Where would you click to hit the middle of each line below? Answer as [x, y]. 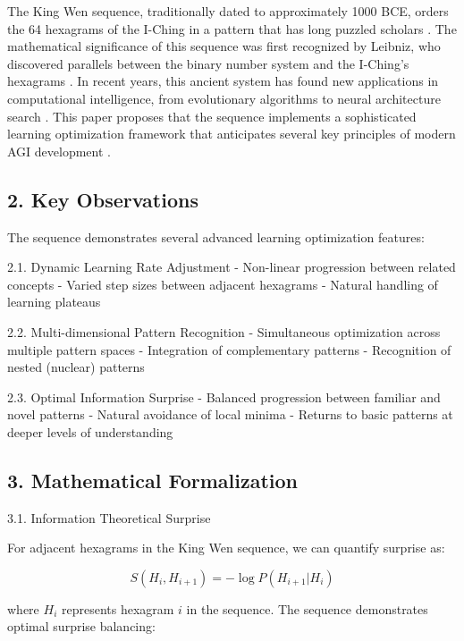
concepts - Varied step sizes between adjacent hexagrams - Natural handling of [223, 284]
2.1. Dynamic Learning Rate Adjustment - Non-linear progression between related [232, 267]
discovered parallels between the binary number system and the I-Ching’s [208, 63]
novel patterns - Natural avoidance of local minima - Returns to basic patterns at [230, 414]
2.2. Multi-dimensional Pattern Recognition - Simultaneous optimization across [224, 331]
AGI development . [59, 151]
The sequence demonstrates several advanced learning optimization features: [216, 236]
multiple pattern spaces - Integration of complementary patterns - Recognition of [229, 349]
